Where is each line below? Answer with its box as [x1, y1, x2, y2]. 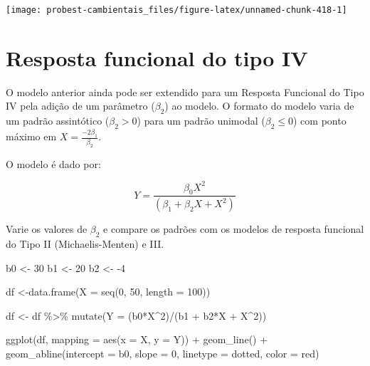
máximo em [6, 129, 57, 144]
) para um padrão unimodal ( [137, 113, 265, 128]
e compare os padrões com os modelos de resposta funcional [103, 221, 364, 236]
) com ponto [292, 113, 347, 128]
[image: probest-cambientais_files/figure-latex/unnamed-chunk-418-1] [6, 5, 347, 15]
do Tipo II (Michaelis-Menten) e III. [6, 236, 164, 251]
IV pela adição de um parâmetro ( [6, 98, 155, 113]
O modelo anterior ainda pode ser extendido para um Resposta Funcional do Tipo [6, 84, 364, 99]
